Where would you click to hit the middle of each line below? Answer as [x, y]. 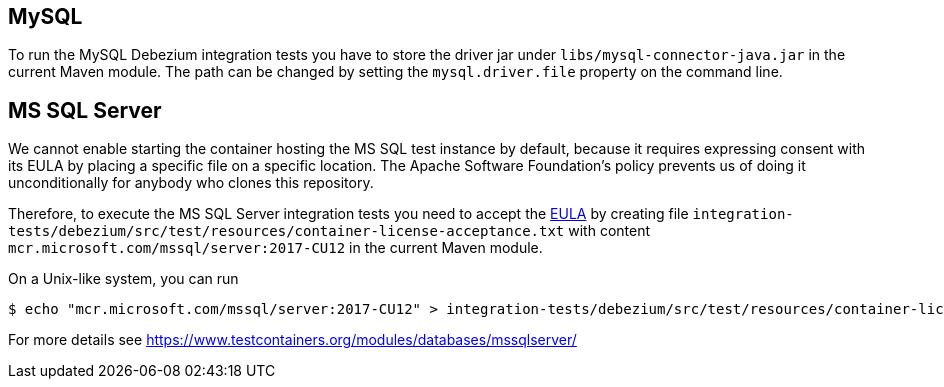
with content [609, 231]
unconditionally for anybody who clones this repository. [191, 183]
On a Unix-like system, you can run [123, 279]
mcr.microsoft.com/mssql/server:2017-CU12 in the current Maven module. [275, 248]
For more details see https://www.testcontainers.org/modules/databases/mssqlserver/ [292, 340]
